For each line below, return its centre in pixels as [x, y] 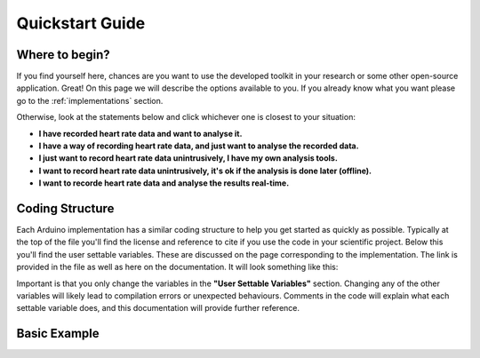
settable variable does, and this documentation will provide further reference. [158, 308]
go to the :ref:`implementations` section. [90, 100]
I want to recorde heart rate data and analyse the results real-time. [164, 183]
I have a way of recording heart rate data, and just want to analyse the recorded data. [199, 146]
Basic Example [58, 334]
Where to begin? [63, 55]
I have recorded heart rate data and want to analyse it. [140, 133]
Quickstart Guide [81, 23]
